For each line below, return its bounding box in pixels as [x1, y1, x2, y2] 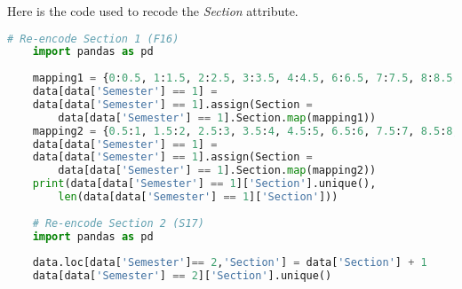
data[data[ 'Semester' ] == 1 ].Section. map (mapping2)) [58, 164, 377, 177]
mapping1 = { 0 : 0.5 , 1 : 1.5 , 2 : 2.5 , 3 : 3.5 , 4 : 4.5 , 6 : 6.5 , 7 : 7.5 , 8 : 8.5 [32, 72, 453, 85]
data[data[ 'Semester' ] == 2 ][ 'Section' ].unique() [32, 269, 332, 283]
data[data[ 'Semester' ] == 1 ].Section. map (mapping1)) [58, 111, 377, 124]
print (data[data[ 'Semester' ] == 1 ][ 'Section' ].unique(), [32, 177, 377, 191]
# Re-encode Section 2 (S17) [32, 216, 204, 230]
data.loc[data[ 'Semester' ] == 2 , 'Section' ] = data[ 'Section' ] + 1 [32, 256, 427, 269]
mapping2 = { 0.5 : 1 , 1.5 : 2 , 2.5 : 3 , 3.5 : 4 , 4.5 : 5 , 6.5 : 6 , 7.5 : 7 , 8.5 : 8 [32, 124, 453, 137]
